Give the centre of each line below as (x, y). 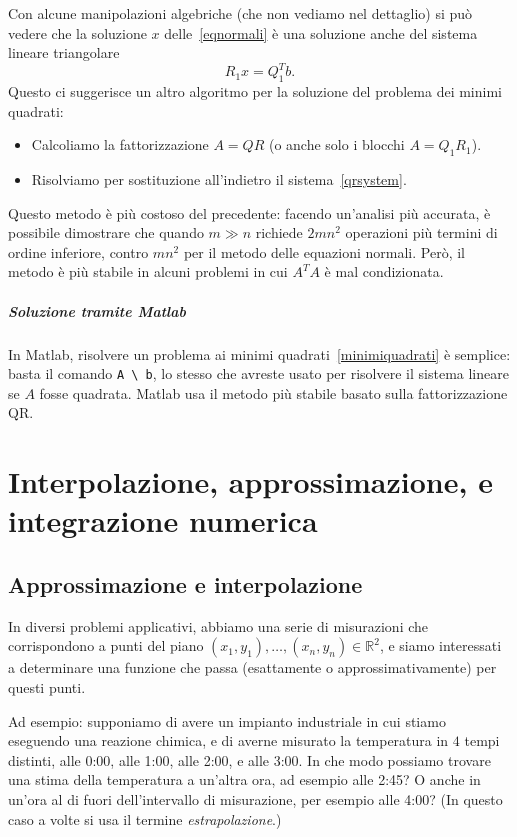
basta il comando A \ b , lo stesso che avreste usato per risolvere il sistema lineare (258, 373)
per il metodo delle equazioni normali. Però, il (324, 251)
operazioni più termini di (421, 232)
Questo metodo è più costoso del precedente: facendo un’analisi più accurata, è (249, 212)
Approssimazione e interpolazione (185, 583)
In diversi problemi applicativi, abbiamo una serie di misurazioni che (218, 625)
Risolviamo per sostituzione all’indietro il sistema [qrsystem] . (219, 179)
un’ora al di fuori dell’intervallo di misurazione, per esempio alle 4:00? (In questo (255, 798)
